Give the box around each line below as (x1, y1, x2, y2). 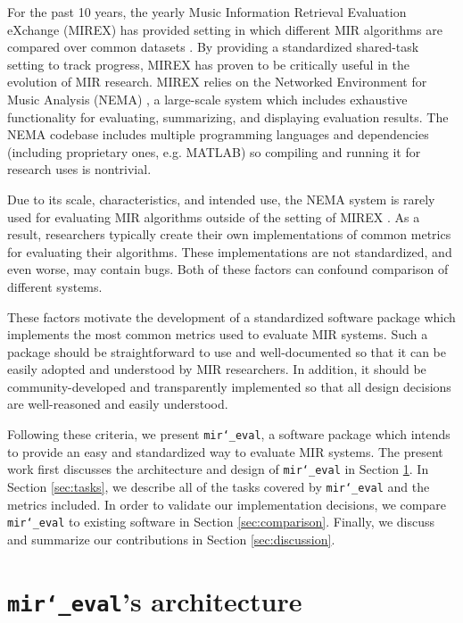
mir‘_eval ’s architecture (7, 582, 302, 619)
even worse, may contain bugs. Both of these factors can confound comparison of (7, 260, 449, 278)
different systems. (7, 277, 103, 295)
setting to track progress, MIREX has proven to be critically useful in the (7, 54, 409, 73)
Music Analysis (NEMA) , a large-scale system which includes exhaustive (7, 89, 408, 108)
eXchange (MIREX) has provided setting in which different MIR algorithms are (7, 20, 442, 38)
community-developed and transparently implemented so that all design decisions (7, 377, 451, 395)
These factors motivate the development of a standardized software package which (7, 307, 456, 326)
